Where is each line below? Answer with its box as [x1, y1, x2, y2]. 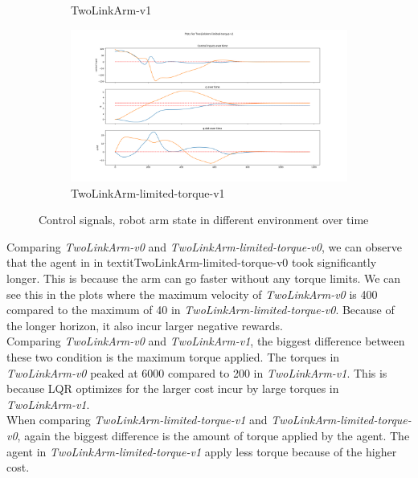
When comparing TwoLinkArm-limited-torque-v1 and [6, 411, 268, 428]
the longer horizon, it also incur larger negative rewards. [6, 317, 283, 333]
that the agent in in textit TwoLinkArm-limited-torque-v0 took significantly [6, 254, 377, 271]
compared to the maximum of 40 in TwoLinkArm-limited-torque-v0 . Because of [6, 301, 395, 318]
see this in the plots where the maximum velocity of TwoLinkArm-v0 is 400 [6, 285, 378, 302]
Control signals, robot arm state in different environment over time [39, 211, 369, 228]
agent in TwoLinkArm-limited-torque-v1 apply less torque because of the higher [6, 443, 397, 460]
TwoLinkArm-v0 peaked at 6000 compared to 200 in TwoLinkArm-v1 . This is [6, 364, 387, 381]
